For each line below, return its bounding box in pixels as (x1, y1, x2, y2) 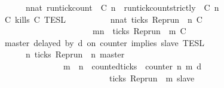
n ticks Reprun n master (25, 48, 125, 60)
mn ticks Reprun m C (92, 25, 186, 37)
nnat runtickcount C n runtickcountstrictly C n (25, 1, 219, 13)
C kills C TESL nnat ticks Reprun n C (4, 13, 202, 25)
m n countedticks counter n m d (63, 59, 202, 72)
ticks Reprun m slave (109, 71, 195, 84)
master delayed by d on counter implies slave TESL (4, 36, 204, 48)
